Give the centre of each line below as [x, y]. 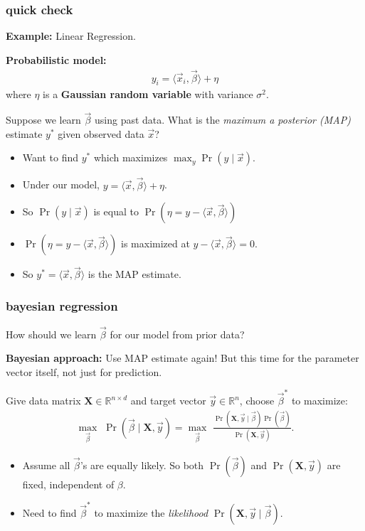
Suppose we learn [43, 120]
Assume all [46, 465]
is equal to [116, 211]
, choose [257, 401]
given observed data [101, 133]
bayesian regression [62, 306]
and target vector [168, 401]
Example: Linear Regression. [71, 36]
